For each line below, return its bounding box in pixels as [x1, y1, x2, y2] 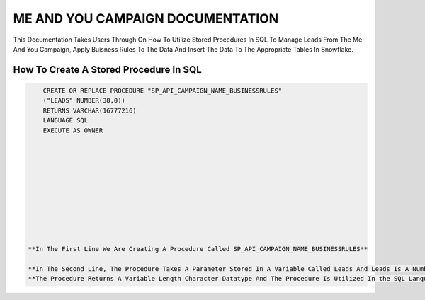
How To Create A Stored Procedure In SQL [13, 64, 202, 76]
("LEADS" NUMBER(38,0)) [42, 96, 125, 105]
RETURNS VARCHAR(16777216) [42, 106, 137, 115]
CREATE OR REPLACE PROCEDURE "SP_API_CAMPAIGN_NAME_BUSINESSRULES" [42, 86, 283, 95]
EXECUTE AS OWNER [42, 126, 103, 134]
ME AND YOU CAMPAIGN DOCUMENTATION [13, 11, 279, 26]
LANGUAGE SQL [42, 117, 89, 125]
